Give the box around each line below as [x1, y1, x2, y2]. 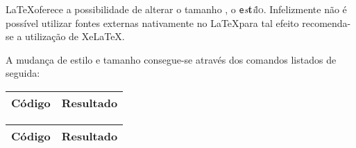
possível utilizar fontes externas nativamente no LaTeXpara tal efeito [6, 15, 299, 30]
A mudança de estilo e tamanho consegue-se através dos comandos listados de [6, 52, 337, 66]
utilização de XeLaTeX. [25, 29, 125, 44]
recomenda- [302, 15, 351, 30]
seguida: [6, 66, 40, 80]
